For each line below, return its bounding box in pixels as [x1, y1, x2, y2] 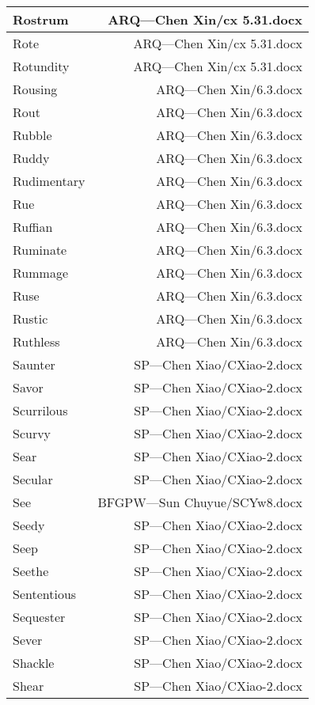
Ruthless [13, 332, 60, 351]
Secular [13, 470, 53, 488]
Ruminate [13, 241, 67, 259]
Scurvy [13, 424, 51, 442]
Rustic [13, 309, 48, 328]
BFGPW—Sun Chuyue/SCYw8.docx [97, 493, 303, 511]
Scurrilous [13, 401, 68, 419]
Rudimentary [13, 172, 85, 190]
